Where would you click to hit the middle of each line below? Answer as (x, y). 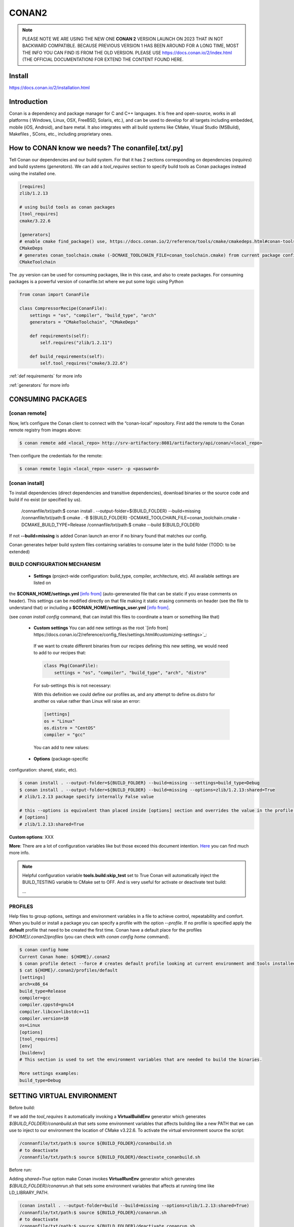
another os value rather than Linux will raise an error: (87, 701)
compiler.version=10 (44, 1019)
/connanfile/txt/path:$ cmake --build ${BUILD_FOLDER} (144, 525)
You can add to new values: (61, 747)
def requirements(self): (60, 336)
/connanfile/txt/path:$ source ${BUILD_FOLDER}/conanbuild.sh (96, 1143)
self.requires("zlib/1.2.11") (76, 343)
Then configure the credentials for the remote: (56, 456)
